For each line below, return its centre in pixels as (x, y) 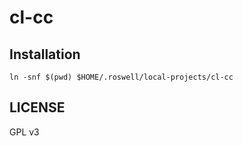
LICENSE (37, 107)
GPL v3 (24, 132)
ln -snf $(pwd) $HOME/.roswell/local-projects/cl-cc (121, 77)
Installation (45, 54)
